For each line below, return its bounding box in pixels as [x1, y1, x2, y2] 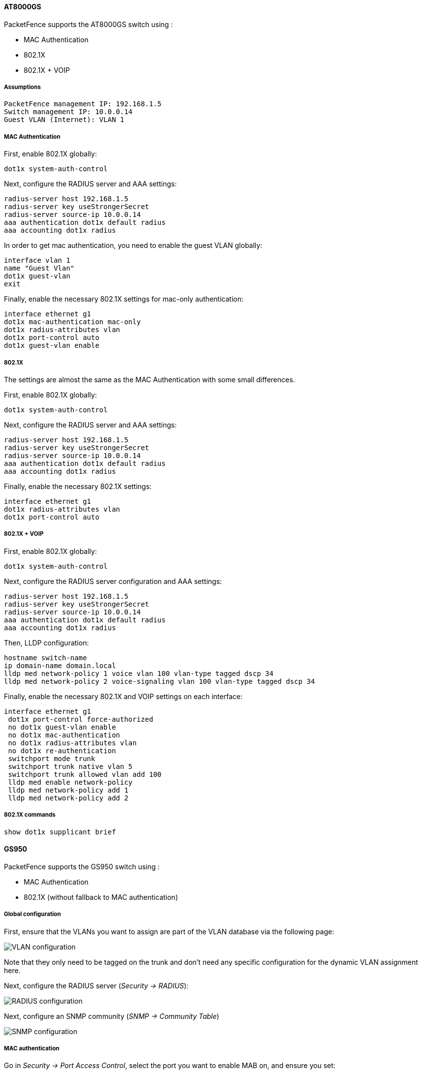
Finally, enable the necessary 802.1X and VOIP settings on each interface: [4, 692, 242, 701]
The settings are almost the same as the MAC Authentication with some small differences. [4, 375, 295, 384]
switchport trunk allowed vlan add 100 [8, 770, 162, 778]
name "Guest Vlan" [4, 264, 75, 273]
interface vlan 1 [4, 256, 70, 265]
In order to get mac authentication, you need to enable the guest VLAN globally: [4, 241, 263, 250]
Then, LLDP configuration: [4, 638, 89, 647]
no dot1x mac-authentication [8, 731, 121, 739]
